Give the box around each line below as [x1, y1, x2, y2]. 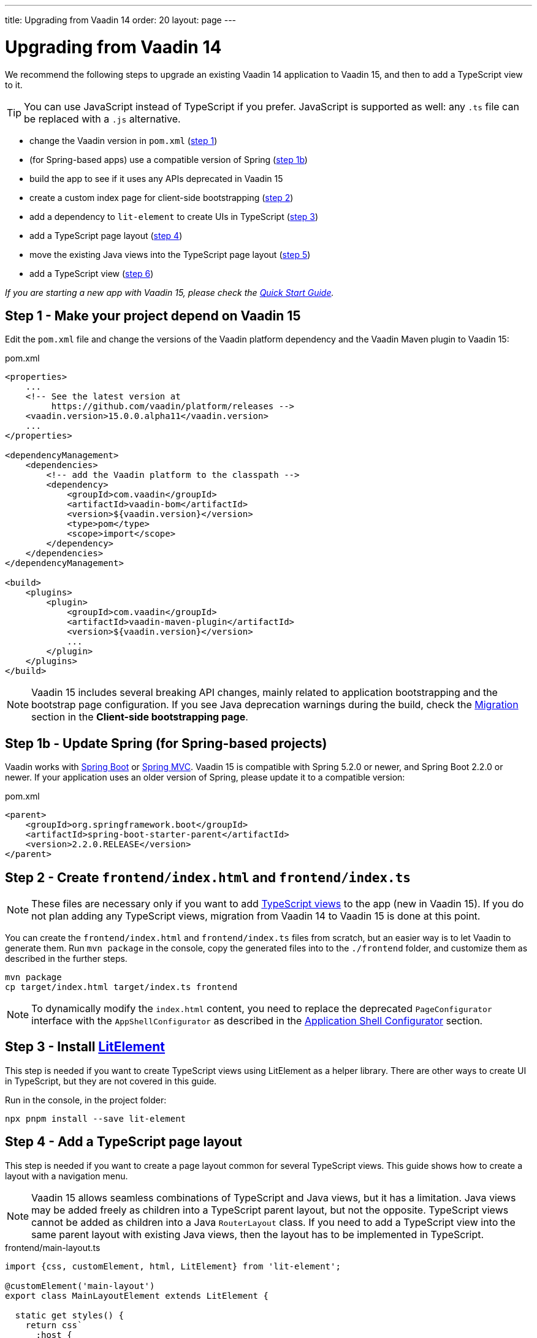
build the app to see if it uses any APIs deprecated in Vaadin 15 [29, 173, 283, 184]
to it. [5, 79, 23, 90]
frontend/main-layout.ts [5, 1242, 101, 1253]
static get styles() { [15, 1310, 124, 1320]
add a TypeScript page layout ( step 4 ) [29, 230, 183, 241]
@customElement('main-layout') [5, 1280, 155, 1291]
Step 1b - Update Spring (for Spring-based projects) [5, 735, 327, 751]
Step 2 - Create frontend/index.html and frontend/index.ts [5, 869, 411, 885]
